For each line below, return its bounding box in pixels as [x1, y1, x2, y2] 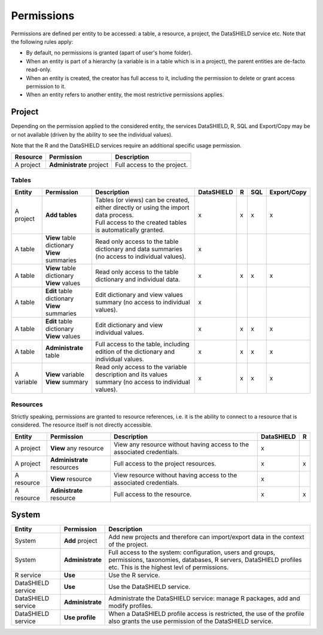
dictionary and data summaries [95, 245, 182, 253]
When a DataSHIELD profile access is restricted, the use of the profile [108, 610, 304, 618]
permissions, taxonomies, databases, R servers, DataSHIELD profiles [108, 556, 302, 564]
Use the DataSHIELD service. [108, 583, 191, 591]
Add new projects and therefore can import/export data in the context [108, 533, 304, 542]
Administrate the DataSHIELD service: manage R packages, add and [108, 594, 300, 603]
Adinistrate [50, 486, 83, 494]
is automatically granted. [95, 226, 164, 234]
